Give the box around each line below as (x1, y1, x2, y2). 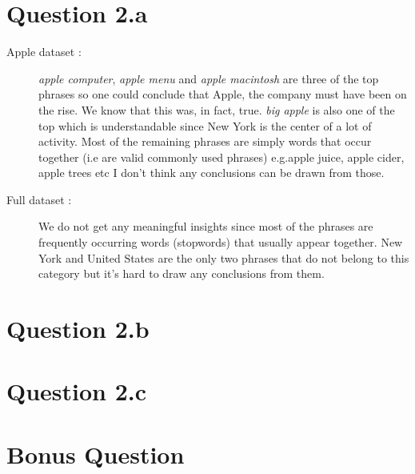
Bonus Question (6, 437, 185, 470)
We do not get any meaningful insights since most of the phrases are (38, 218, 373, 235)
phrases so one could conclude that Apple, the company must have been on (38, 86, 407, 102)
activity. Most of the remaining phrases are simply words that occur (38, 133, 372, 150)
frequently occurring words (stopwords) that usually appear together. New (38, 234, 403, 251)
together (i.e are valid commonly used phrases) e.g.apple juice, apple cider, (38, 148, 405, 165)
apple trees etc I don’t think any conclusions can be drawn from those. (38, 164, 385, 181)
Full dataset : (6, 191, 72, 207)
